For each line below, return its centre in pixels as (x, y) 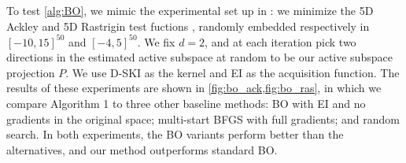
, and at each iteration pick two (281, 41)
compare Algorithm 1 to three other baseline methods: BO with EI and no (186, 104)
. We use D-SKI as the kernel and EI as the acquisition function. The (233, 72)
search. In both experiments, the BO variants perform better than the (175, 134)
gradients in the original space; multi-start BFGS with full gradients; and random (203, 119)
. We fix (156, 41)
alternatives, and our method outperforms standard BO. (142, 149)
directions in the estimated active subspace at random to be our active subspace (199, 57)
